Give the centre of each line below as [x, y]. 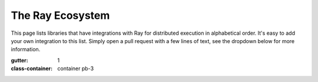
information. [26, 50]
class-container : [32, 68]
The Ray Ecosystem [60, 15]
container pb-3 [76, 68]
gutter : [20, 60]
